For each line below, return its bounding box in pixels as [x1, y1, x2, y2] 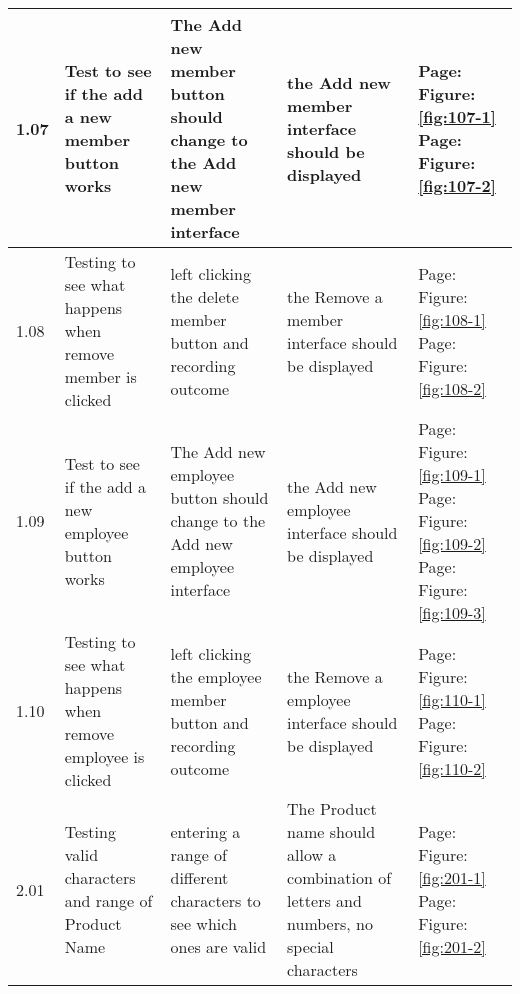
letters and [287, 889, 362, 912]
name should [287, 820, 376, 843]
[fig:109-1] [418, 463, 486, 486]
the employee [170, 664, 262, 688]
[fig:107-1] [418, 105, 496, 128]
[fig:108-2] [418, 376, 486, 400]
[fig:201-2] [418, 935, 486, 958]
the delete [170, 284, 239, 308]
